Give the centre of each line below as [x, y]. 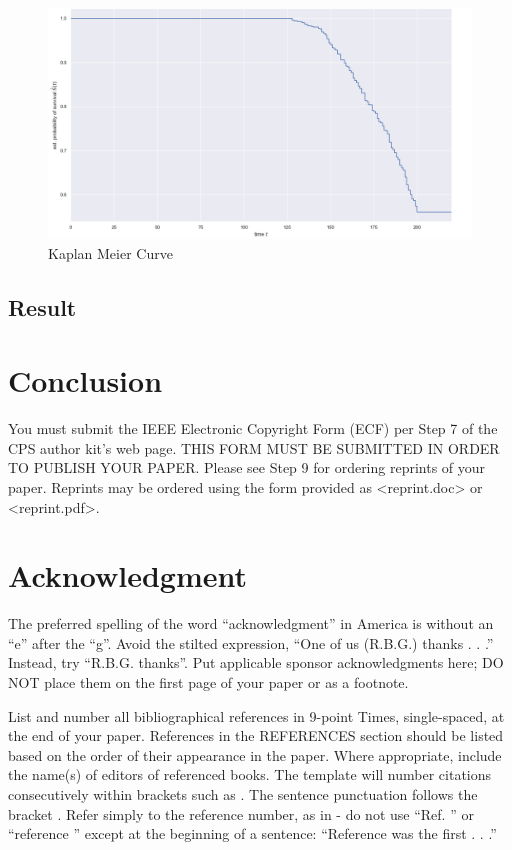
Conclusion [85, 380]
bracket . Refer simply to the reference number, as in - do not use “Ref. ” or [241, 813]
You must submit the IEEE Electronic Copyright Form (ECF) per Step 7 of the [253, 428]
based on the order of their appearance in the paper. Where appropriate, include [255, 754]
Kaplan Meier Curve [110, 252]
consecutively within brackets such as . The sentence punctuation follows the [243, 793]
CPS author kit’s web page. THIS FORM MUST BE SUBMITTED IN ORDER [254, 447]
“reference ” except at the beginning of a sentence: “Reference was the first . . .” [252, 833]
